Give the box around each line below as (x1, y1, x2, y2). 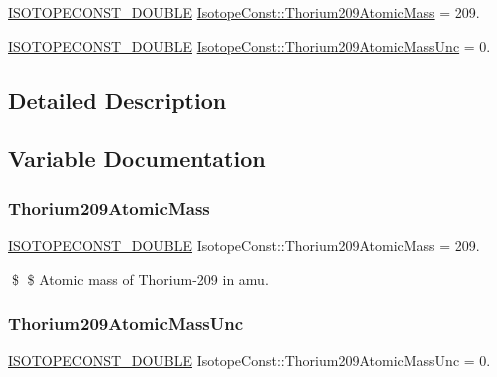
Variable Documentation (8, 143, 266, 174)
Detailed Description (8, 84, 227, 115)
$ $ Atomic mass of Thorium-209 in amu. (11, 268, 269, 289)
